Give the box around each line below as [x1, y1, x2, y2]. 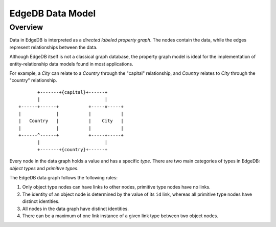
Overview [9, 23, 43, 32]
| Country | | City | [18, 118, 124, 124]
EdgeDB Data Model [9, 8, 96, 19]
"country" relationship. [9, 77, 57, 84]
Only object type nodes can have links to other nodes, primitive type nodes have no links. [22, 184, 211, 190]
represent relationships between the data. [9, 44, 98, 50]
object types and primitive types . [9, 165, 79, 171]
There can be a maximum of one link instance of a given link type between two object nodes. [22, 213, 218, 219]
